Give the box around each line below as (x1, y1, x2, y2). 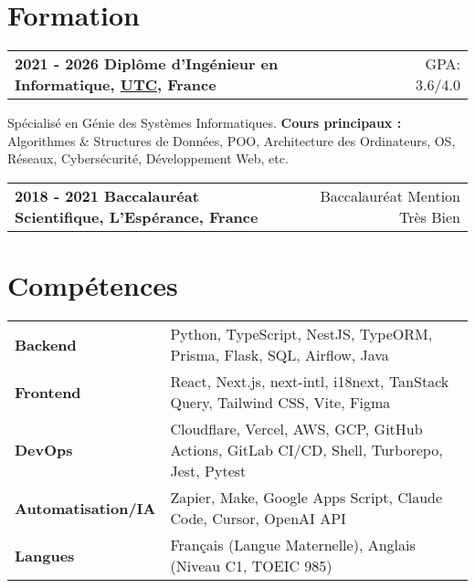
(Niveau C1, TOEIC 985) (170, 555, 332, 577)
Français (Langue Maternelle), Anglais (170, 534, 416, 556)
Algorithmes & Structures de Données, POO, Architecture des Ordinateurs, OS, (7, 131, 456, 150)
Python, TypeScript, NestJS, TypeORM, (170, 323, 433, 345)
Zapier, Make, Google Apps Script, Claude (170, 487, 443, 509)
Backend (15, 333, 77, 355)
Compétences (7, 267, 178, 304)
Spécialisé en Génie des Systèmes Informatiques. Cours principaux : (7, 113, 402, 132)
